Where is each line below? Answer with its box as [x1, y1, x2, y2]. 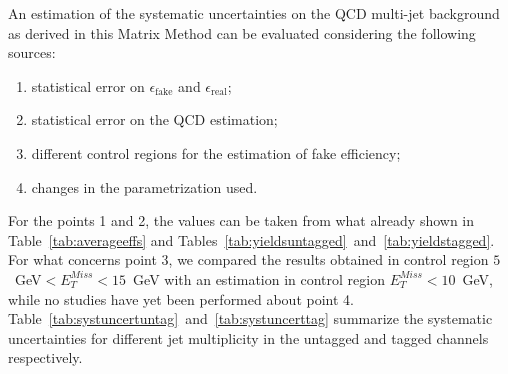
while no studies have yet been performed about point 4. [8, 288, 354, 309]
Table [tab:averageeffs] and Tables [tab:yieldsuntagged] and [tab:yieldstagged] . [8, 229, 495, 250]
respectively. [8, 347, 83, 368]
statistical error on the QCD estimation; [31, 109, 278, 130]
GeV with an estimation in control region [133, 268, 385, 289]
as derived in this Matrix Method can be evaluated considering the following [8, 22, 476, 43]
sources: [8, 42, 56, 63]
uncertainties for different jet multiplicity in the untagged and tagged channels [8, 327, 489, 348]
